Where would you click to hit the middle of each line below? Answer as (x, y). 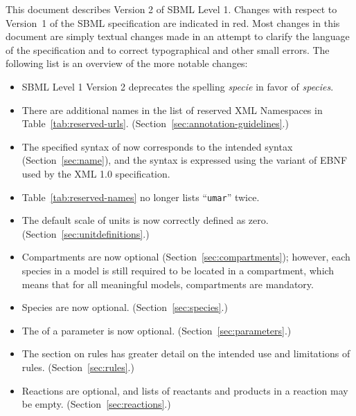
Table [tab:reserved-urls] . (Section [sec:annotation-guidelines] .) (155, 123)
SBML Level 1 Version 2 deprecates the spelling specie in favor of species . (178, 86)
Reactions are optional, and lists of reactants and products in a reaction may (185, 390)
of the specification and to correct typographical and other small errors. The (168, 49)
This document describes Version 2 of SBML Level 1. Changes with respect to (171, 9)
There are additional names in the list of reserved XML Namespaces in (172, 110)
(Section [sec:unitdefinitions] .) (86, 233)
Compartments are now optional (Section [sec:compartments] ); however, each (186, 257)
